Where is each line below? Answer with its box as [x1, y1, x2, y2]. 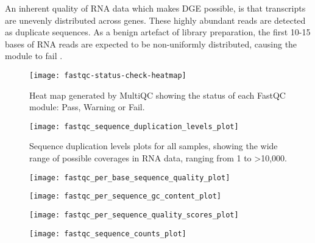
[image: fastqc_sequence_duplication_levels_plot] [29, 122, 239, 131]
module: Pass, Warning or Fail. [29, 100, 145, 113]
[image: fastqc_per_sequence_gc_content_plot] [29, 192, 221, 201]
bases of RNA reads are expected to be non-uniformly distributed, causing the [5, 37, 297, 50]
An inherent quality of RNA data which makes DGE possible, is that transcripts [5, 2, 306, 14]
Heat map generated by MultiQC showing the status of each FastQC [29, 88, 286, 101]
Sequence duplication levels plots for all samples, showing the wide [29, 139, 278, 152]
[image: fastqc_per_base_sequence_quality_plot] [29, 173, 230, 182]
